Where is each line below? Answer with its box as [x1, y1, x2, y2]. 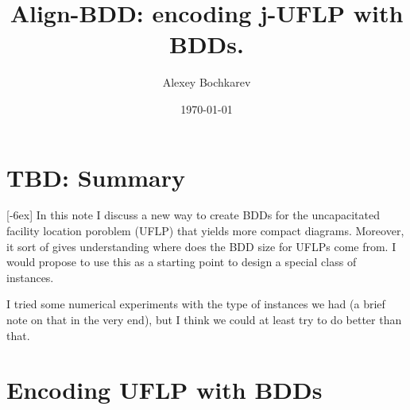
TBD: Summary [6, 161, 186, 193]
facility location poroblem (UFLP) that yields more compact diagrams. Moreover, [6, 222, 404, 239]
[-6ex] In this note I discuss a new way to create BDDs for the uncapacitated [6, 207, 380, 223]
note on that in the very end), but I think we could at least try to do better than [6, 311, 402, 327]
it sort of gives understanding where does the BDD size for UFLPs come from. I [6, 238, 396, 254]
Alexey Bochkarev [162, 74, 251, 91]
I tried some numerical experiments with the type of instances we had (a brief [6, 296, 385, 312]
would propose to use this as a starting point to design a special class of [6, 253, 357, 270]
